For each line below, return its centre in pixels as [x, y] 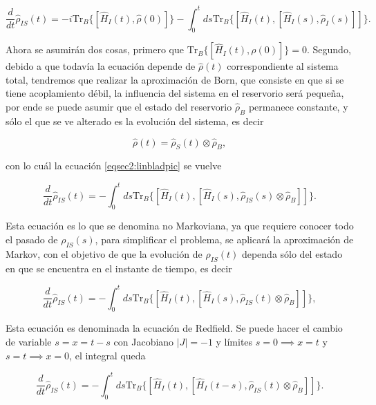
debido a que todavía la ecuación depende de [101, 66]
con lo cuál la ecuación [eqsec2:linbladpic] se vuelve [114, 166]
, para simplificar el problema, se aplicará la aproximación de [224, 239]
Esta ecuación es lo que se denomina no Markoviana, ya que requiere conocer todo [180, 226]
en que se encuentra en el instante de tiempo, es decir [119, 268]
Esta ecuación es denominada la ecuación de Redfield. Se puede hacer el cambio [174, 328]
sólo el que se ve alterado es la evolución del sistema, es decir [135, 121]
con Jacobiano [144, 342]
